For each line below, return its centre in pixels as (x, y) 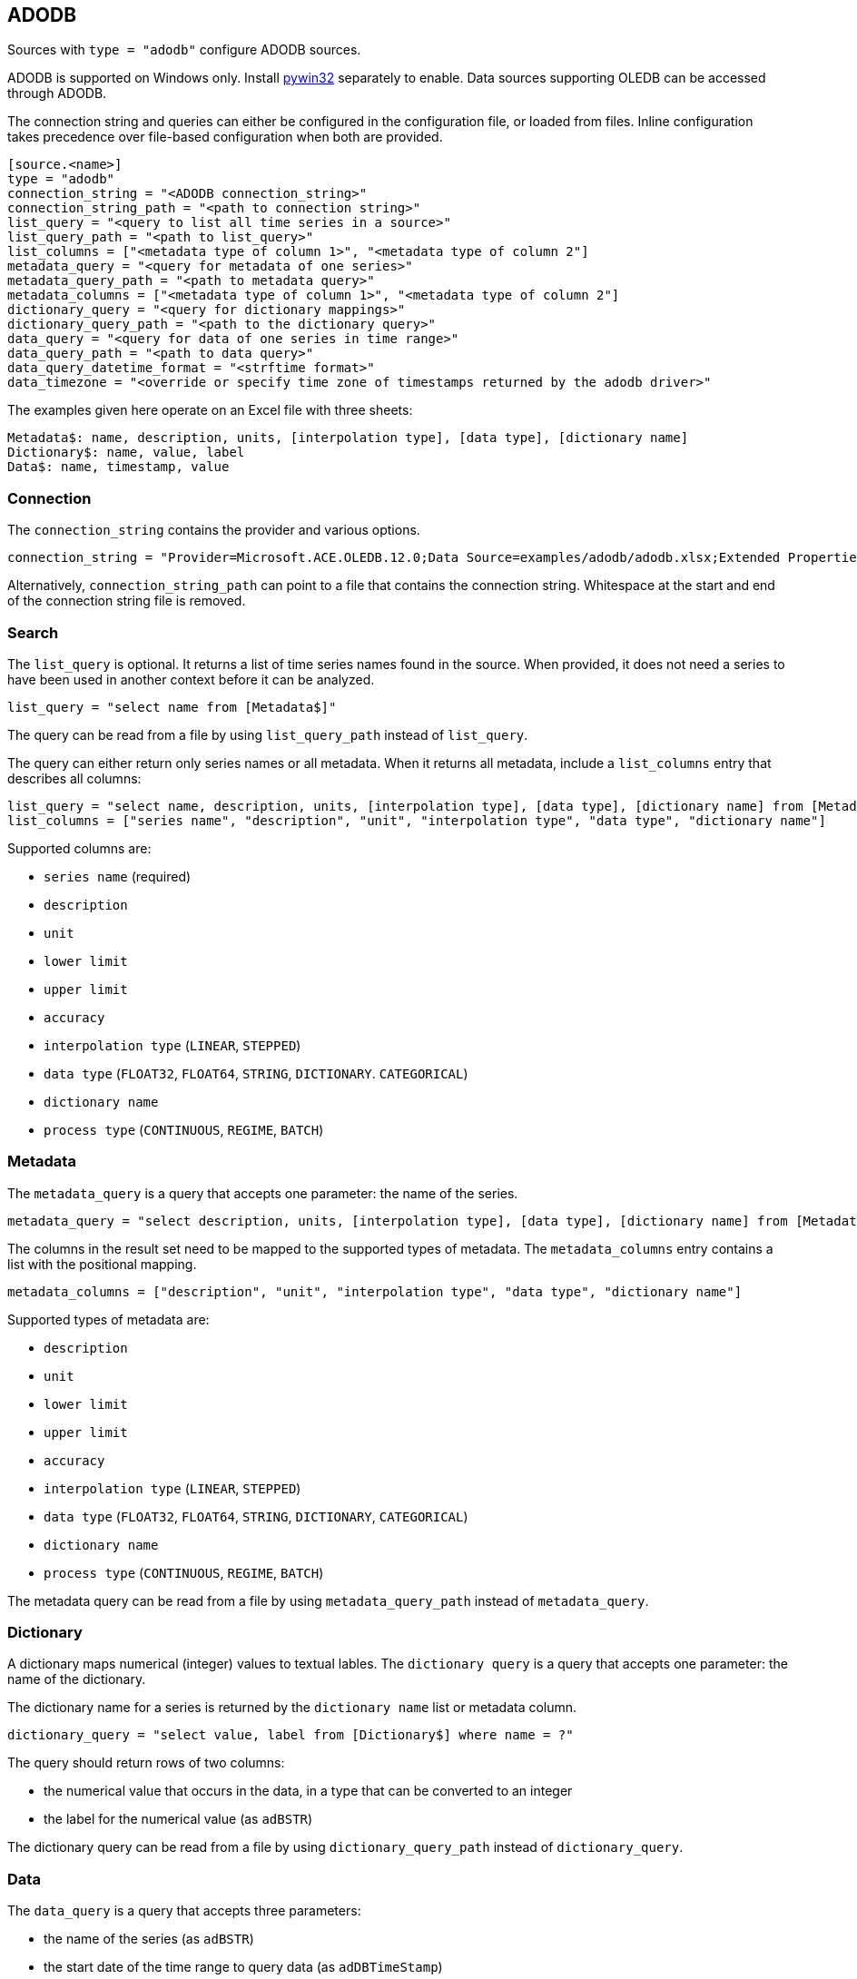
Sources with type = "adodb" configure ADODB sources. (184, 50)
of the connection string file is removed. (127, 601)
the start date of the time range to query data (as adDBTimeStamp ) (243, 1967)
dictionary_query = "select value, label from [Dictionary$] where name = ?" (291, 1735)
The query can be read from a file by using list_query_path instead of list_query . (268, 734)
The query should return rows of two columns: (146, 1763)
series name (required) (118, 876)
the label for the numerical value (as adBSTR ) (178, 1819)
